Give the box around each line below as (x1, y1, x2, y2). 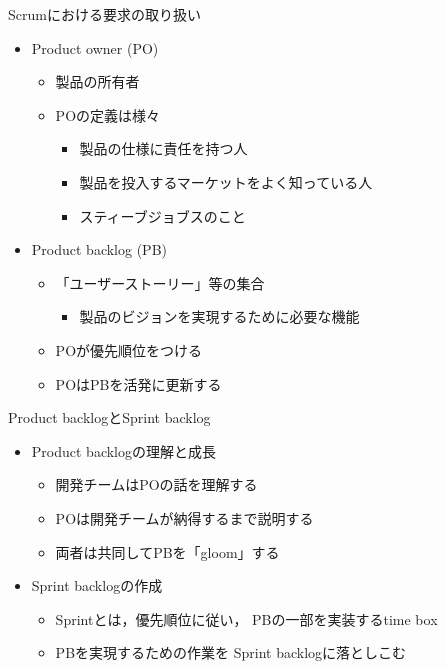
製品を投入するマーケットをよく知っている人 (79, 171, 373, 192)
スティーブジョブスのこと (79, 205, 246, 226)
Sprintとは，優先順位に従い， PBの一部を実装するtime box (55, 608, 438, 629)
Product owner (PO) (31, 37, 159, 58)
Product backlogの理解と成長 (31, 440, 216, 461)
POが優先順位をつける (55, 339, 203, 360)
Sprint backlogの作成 (31, 575, 163, 596)
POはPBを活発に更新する (55, 373, 222, 394)
